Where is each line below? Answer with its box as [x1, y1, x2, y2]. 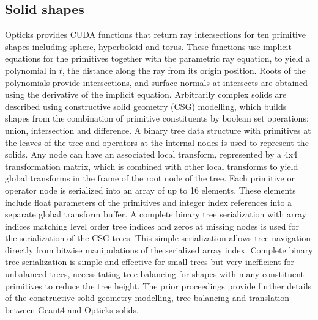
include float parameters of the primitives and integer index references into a [5, 195, 292, 208]
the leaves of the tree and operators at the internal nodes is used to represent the [5, 136, 309, 148]
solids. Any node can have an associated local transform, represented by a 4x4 [5, 148, 298, 161]
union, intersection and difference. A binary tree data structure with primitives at [5, 123, 311, 136]
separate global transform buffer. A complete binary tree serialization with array [5, 208, 306, 220]
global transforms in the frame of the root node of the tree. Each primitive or [5, 172, 295, 184]
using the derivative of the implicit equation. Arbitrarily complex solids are [5, 88, 287, 101]
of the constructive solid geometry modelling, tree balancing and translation [5, 291, 290, 304]
